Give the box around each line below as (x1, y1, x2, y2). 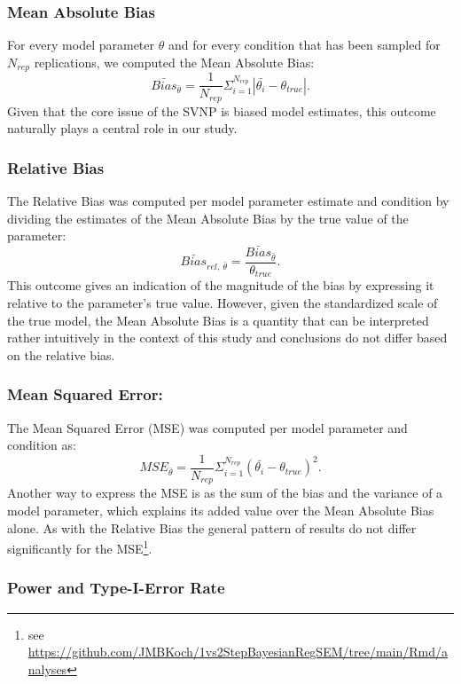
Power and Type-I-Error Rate (7, 577, 225, 599)
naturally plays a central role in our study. (7, 119, 238, 138)
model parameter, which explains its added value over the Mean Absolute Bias (7, 500, 434, 519)
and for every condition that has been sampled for (168, 35, 441, 54)
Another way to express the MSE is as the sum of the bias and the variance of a (7, 484, 443, 502)
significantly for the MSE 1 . (7, 537, 152, 557)
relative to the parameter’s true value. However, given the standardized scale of (7, 294, 438, 312)
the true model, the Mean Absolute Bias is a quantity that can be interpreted (7, 311, 429, 329)
